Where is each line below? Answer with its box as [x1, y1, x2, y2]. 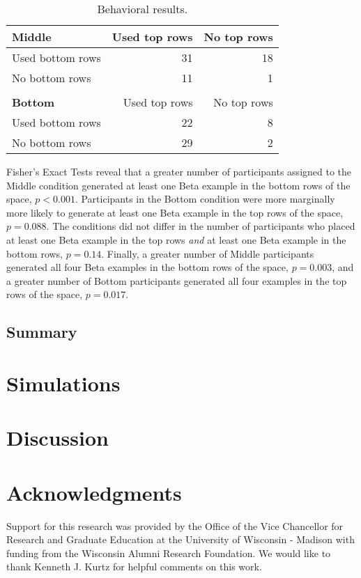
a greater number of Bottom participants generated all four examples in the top [6, 273, 347, 288]
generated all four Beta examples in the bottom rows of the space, [6, 260, 289, 274]
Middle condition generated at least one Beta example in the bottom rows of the [6, 178, 351, 192]
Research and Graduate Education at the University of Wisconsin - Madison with [6, 532, 355, 547]
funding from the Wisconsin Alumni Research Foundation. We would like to [6, 545, 331, 560]
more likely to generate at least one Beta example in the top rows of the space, [6, 205, 344, 219]
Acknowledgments [6, 478, 182, 506]
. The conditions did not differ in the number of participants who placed [46, 219, 355, 233]
